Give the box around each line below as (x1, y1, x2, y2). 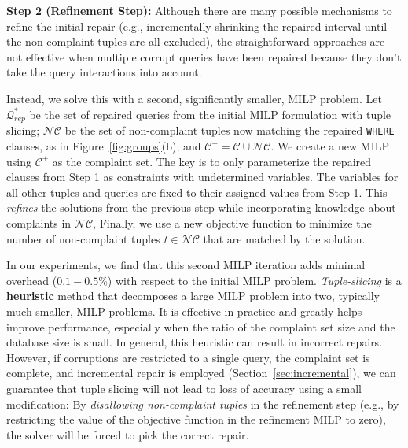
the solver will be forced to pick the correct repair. (6, 426, 249, 442)
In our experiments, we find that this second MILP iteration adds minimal (6, 257, 366, 273)
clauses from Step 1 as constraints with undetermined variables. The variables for (6, 168, 399, 185)
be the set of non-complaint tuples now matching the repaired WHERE (64, 122, 395, 139)
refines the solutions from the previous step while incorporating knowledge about (6, 199, 396, 216)
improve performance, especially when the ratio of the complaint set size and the (6, 318, 395, 335)
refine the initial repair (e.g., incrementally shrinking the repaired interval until (6, 17, 388, 34)
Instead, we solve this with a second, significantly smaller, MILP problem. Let (6, 90, 382, 106)
